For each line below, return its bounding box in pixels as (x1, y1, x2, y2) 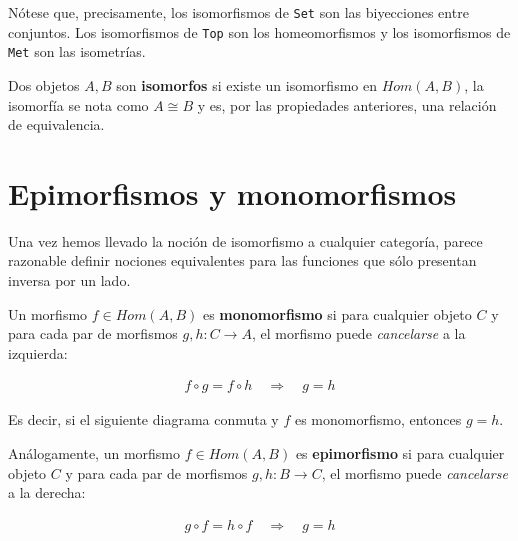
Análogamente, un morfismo (8, 443, 181, 464)
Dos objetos (8, 74, 80, 95)
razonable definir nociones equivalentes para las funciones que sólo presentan (8, 250, 477, 271)
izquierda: (8, 342, 68, 363)
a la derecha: (8, 482, 86, 503)
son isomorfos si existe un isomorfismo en (116, 74, 377, 95)
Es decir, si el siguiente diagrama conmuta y (8, 409, 279, 430)
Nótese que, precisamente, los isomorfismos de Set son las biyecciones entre (8, 2, 469, 22)
